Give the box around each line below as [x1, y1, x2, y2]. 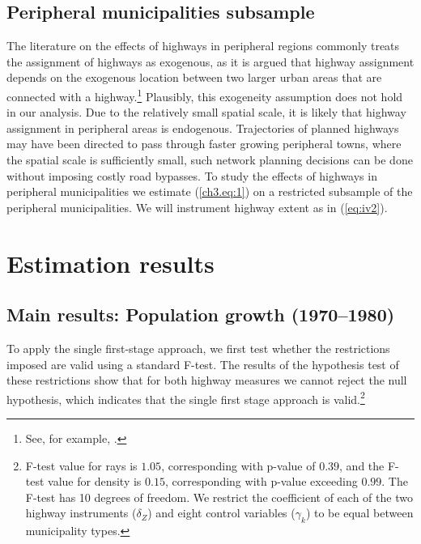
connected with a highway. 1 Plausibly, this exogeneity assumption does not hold [6, 85, 403, 104]
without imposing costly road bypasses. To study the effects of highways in [6, 167, 377, 184]
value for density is [48, 473, 142, 490]
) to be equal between [305, 504, 414, 521]
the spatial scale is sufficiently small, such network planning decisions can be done [6, 151, 413, 168]
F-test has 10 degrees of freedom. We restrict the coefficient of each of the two [25, 488, 413, 505]
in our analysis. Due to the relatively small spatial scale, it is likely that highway [6, 104, 406, 121]
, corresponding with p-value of [161, 457, 316, 474]
